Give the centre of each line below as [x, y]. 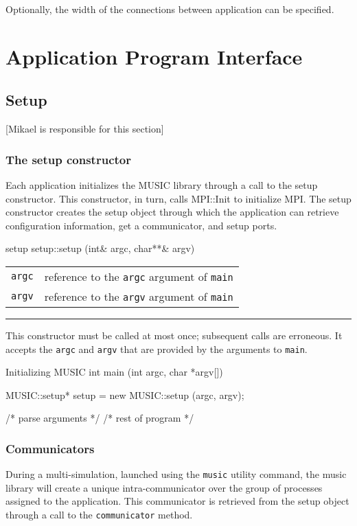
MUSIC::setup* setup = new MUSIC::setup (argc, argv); [125, 394]
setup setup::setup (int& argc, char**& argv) [100, 248]
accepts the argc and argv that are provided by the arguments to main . [157, 348]
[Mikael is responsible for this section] [85, 129]
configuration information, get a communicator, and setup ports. [141, 225]
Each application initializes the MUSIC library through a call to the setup [162, 184]
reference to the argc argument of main [139, 276]
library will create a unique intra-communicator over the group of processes [164, 487]
